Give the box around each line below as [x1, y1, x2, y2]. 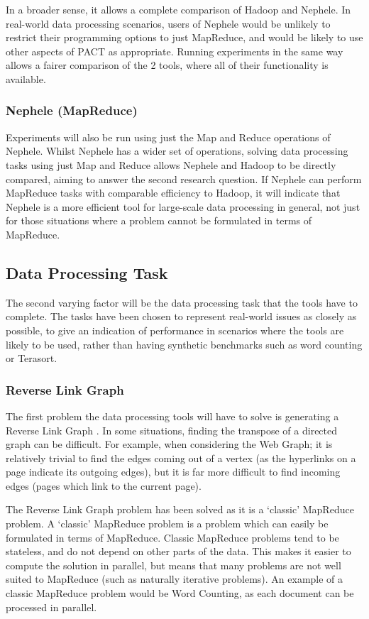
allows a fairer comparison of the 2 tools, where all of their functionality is [6, 57, 329, 72]
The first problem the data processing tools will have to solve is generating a [6, 408, 339, 423]
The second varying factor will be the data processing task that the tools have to [6, 295, 358, 309]
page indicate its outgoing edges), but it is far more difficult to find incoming [6, 464, 341, 479]
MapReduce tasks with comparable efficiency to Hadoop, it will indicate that [6, 185, 341, 200]
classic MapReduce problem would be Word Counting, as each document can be [6, 586, 354, 601]
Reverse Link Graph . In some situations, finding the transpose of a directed [6, 422, 338, 437]
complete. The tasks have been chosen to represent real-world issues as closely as [6, 309, 357, 324]
